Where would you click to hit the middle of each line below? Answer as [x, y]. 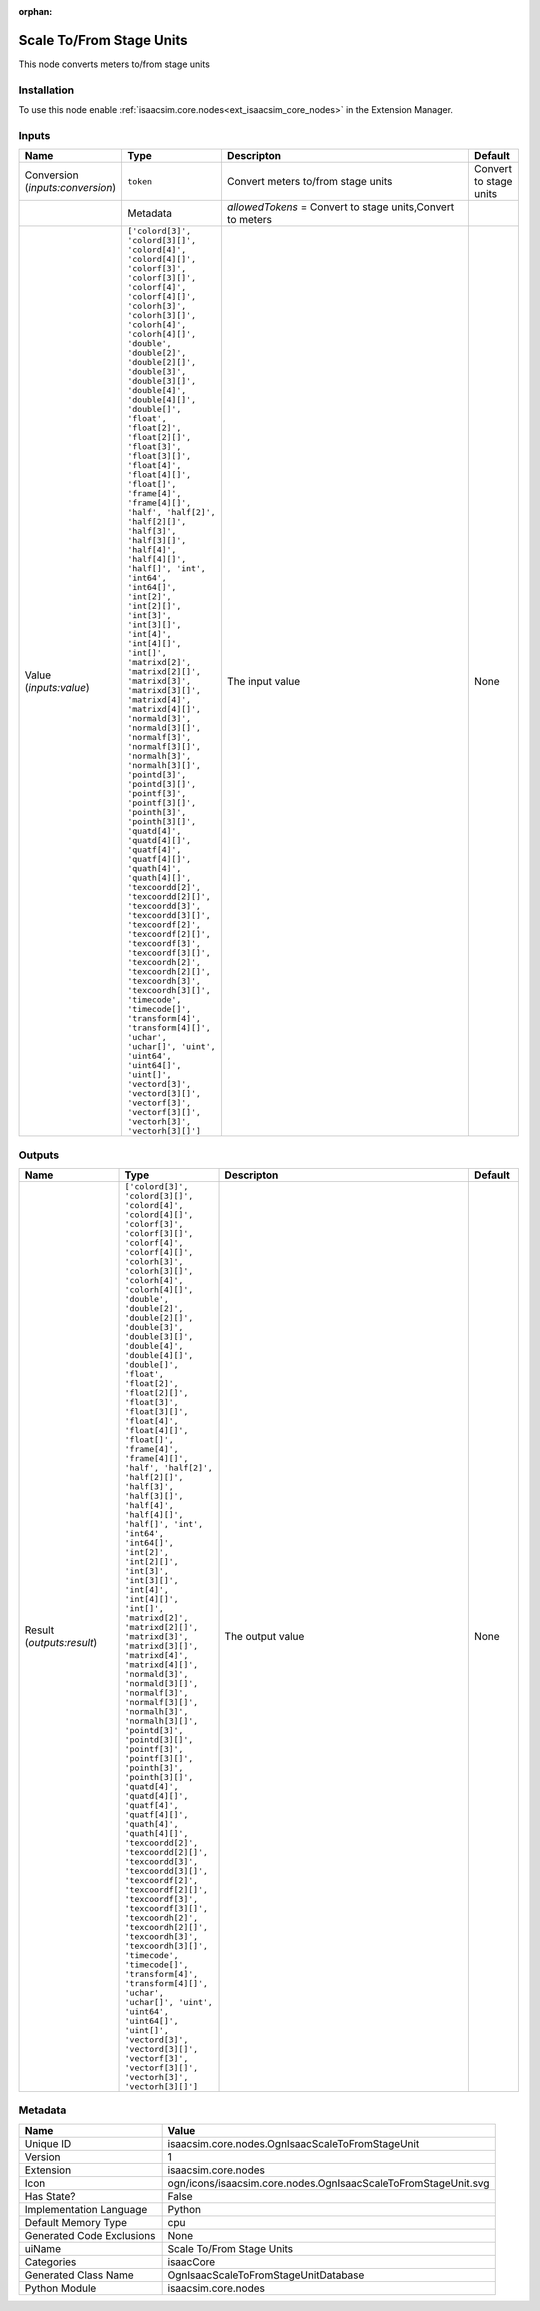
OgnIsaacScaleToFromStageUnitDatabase [266, 2275]
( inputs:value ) [57, 687]
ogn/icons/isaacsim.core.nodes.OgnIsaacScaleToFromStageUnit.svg [328, 2183]
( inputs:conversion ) [70, 188]
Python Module [60, 2288]
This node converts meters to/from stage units [114, 64]
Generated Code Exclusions [90, 2235]
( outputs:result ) [61, 1643]
